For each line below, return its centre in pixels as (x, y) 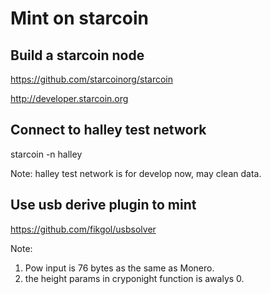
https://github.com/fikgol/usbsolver (83, 229)
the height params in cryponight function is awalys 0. (134, 278)
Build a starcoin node (77, 55)
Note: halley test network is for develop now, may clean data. (136, 173)
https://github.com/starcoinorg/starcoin (91, 79)
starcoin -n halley (46, 154)
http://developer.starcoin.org (69, 98)
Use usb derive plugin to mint (103, 205)
